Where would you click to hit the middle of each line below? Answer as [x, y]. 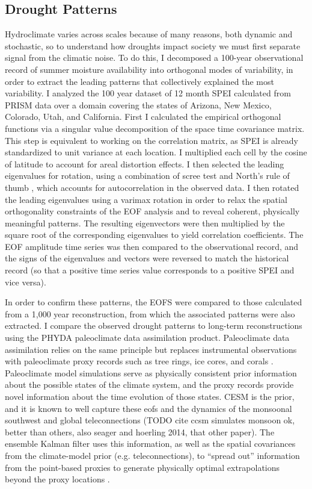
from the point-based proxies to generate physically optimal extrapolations [142, 467]
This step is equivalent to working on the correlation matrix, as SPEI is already [151, 140]
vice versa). [26, 282]
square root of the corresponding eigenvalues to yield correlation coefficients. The [154, 235]
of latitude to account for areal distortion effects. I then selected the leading [145, 164]
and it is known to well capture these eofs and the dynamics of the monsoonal [148, 408]
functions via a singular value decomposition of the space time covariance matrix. [155, 128]
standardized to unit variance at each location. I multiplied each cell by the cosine [156, 152]
